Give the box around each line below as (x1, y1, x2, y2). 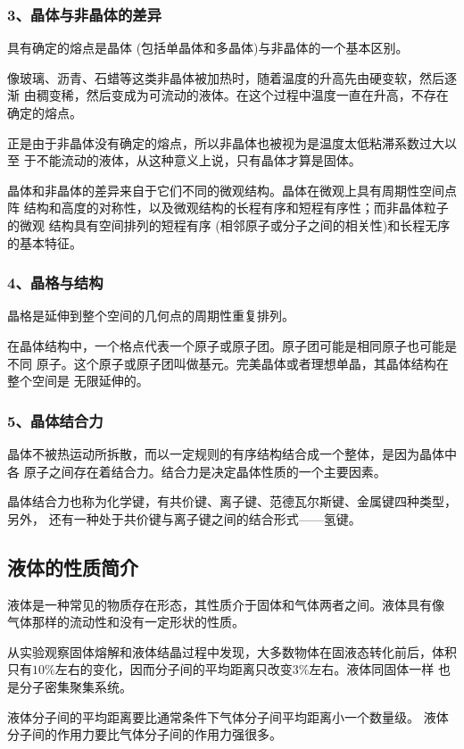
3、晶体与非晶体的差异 (7, 3, 162, 25)
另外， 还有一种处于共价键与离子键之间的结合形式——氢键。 (7, 509, 361, 528)
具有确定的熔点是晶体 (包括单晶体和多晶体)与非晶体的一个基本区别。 (7, 38, 409, 57)
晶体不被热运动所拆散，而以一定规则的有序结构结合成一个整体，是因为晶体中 (7, 444, 457, 462)
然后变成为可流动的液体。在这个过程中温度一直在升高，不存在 (86, 86, 449, 104)
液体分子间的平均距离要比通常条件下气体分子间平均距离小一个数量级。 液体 (7, 707, 449, 726)
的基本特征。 (7, 233, 82, 252)
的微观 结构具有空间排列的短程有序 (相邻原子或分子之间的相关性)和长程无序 (7, 215, 451, 234)
